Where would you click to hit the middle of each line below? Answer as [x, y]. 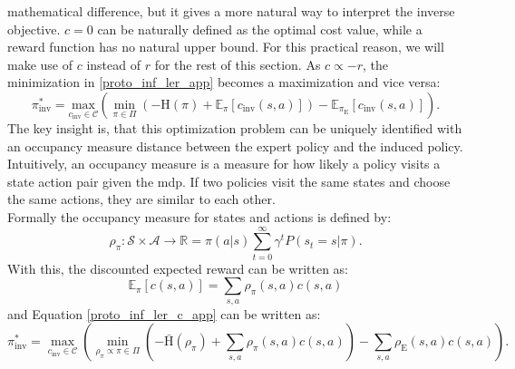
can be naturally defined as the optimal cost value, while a [260, 29]
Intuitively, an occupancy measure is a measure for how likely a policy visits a [224, 164]
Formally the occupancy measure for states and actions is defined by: [199, 216]
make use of [40, 64]
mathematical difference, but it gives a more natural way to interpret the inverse [231, 11]
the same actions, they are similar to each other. [141, 199]
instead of [113, 64]
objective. [34, 29]
